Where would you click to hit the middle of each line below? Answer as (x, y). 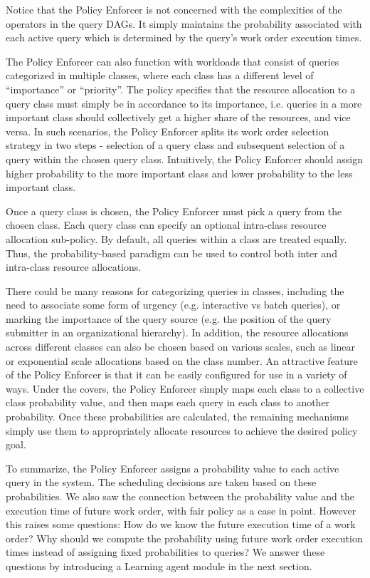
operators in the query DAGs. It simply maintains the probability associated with (184, 23)
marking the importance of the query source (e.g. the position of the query (169, 318)
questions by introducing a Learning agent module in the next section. (159, 566)
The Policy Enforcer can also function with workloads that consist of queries (173, 61)
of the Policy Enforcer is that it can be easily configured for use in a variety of (176, 375)
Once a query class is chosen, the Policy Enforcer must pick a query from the (174, 211)
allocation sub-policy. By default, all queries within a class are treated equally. (176, 238)
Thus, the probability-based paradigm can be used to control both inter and (171, 253)
